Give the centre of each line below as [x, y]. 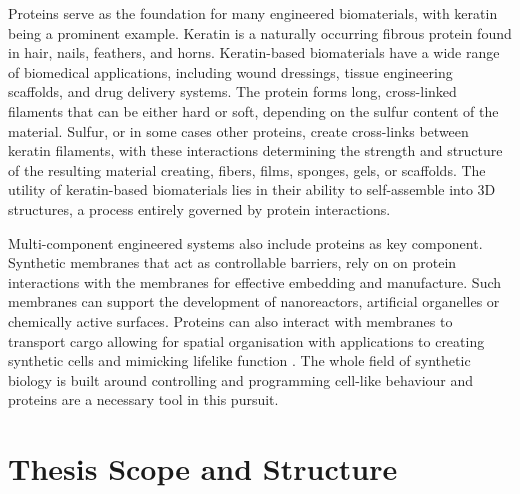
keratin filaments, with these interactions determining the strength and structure [255, 150]
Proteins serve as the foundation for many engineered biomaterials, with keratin [253, 13]
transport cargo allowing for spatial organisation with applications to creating [246, 340]
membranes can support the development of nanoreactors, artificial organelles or [254, 301]
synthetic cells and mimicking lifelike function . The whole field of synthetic [239, 360]
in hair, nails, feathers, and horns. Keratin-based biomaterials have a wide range [254, 52]
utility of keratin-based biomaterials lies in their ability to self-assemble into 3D [252, 189]
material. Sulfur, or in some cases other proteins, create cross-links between [238, 130]
